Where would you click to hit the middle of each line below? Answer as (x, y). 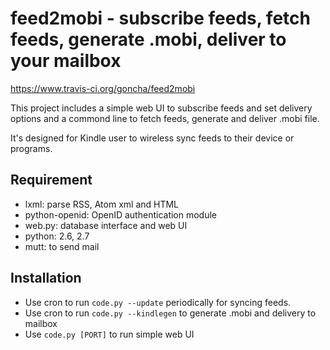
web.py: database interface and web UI (106, 225)
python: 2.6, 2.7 (57, 236)
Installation (46, 278)
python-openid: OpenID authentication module (121, 214)
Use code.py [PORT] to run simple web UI (109, 334)
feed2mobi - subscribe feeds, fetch (160, 18)
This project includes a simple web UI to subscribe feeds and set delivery (161, 108)
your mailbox (66, 61)
